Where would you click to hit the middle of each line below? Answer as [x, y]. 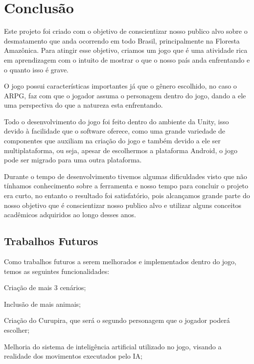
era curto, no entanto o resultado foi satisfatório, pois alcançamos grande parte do [127, 195]
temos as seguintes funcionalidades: [57, 271]
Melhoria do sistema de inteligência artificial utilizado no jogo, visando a [113, 346]
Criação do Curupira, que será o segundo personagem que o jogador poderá [117, 320]
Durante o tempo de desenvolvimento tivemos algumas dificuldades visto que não [126, 176]
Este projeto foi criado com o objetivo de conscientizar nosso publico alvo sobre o [126, 31]
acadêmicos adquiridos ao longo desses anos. [70, 215]
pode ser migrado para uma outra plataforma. [73, 160]
